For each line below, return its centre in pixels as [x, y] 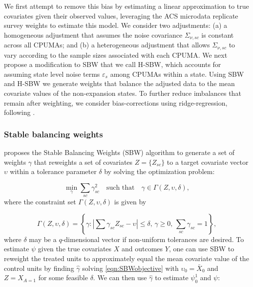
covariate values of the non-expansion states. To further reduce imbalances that [123, 93]
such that [120, 188]
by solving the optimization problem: [159, 171]
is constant [218, 34]
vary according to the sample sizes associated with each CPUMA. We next [116, 55]
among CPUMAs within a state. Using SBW [177, 74]
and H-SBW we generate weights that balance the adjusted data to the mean [119, 83]
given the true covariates [75, 249]
